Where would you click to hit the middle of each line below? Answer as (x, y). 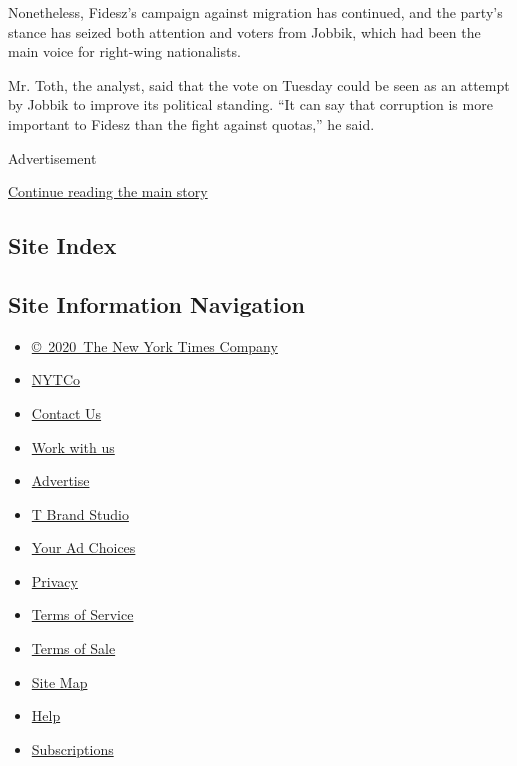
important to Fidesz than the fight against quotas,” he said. (191, 123)
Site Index (62, 245)
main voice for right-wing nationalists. (124, 51)
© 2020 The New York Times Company (154, 345)
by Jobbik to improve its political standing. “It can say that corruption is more (250, 104)
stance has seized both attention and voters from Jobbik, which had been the (244, 31)
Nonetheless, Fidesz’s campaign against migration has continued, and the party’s (255, 12)
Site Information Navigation (156, 303)
